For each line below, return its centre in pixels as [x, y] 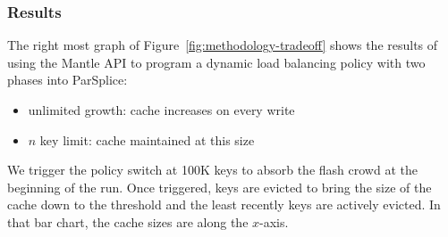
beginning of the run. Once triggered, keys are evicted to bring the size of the [220, 187]
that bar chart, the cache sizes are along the [128, 221]
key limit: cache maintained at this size [147, 139]
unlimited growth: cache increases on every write [161, 110]
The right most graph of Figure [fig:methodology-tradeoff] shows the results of [223, 45]
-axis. [274, 221]
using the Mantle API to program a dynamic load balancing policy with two [216, 62]
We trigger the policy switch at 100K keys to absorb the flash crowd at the [212, 170]
